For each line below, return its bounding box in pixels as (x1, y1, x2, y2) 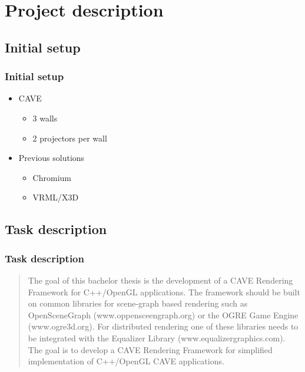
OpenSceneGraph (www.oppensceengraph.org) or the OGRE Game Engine (28, 308, 299, 321)
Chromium (32, 171, 71, 183)
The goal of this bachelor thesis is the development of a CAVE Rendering (28, 274, 293, 286)
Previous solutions (18, 152, 85, 164)
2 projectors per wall (32, 131, 107, 144)
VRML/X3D (32, 191, 79, 203)
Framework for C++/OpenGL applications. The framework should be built (28, 285, 300, 298)
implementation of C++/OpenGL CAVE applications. (28, 355, 224, 367)
